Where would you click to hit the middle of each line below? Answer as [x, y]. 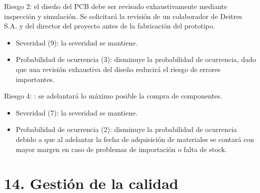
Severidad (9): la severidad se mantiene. [77, 42]
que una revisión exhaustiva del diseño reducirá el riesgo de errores [118, 69]
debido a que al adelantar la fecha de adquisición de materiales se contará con [135, 139]
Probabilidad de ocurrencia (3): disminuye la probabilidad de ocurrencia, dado [136, 59]
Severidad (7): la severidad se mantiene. [77, 112]
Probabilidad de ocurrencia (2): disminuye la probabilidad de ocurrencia [126, 129]
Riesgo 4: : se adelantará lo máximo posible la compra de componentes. [113, 96]
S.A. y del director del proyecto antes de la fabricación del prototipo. [109, 26]
